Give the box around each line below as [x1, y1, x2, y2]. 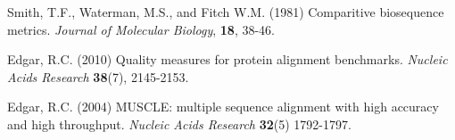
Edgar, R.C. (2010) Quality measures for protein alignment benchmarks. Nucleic [7, 50, 448, 69]
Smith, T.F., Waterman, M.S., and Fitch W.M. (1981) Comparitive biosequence [7, 3, 444, 21]
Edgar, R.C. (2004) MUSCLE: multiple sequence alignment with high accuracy [7, 97, 439, 116]
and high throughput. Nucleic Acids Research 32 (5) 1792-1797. [7, 114, 352, 133]
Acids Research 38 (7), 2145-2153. [7, 67, 189, 86]
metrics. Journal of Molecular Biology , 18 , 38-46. [7, 20, 276, 38]
